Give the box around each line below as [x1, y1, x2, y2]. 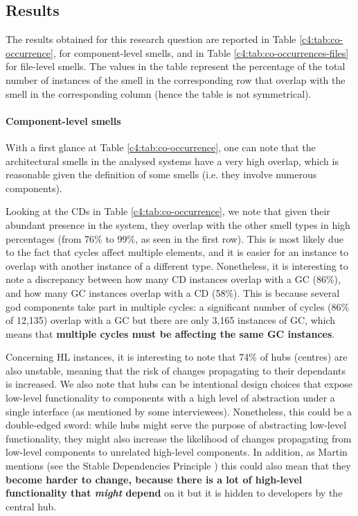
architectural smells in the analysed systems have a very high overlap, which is [6, 153, 339, 168]
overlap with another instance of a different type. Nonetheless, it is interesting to [6, 258, 348, 273]
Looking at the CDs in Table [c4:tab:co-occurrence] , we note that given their [6, 204, 330, 218]
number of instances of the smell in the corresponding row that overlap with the [6, 72, 346, 87]
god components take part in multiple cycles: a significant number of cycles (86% [6, 299, 350, 313]
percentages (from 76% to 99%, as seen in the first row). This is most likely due [6, 231, 343, 246]
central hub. [6, 499, 57, 513]
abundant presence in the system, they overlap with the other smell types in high [6, 217, 350, 232]
